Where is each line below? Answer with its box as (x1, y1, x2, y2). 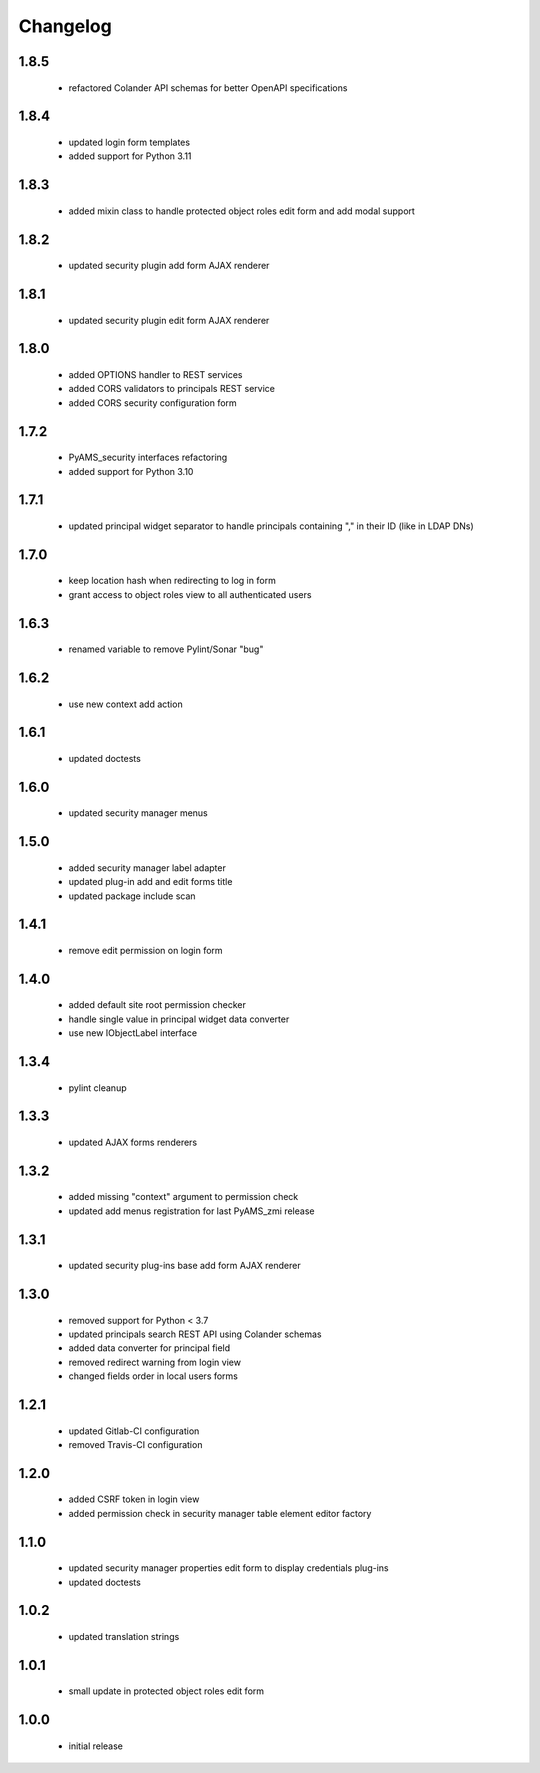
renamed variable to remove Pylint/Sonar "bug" (68, 643, 264, 655)
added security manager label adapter (68, 861, 227, 874)
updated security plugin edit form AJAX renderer (68, 314, 270, 326)
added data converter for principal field (68, 1342, 231, 1354)
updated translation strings (68, 1630, 180, 1642)
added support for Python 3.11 (68, 150, 192, 162)
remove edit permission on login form (68, 944, 224, 956)
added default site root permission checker (68, 999, 247, 1011)
